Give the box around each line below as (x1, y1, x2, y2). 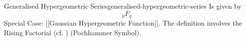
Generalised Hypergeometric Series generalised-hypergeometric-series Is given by (4, 1, 242, 11)
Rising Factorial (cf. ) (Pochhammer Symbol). (4, 27, 142, 37)
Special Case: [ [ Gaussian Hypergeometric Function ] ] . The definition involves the (4, 18, 243, 28)
